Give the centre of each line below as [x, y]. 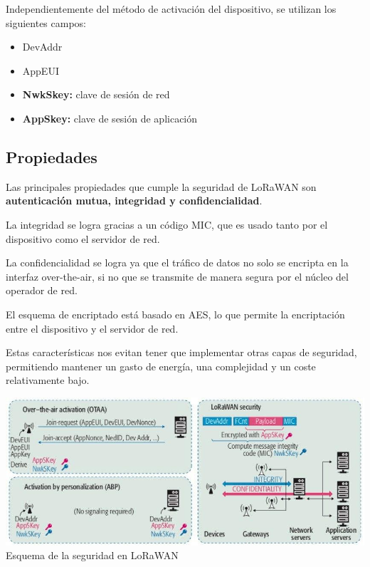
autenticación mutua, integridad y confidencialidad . [134, 201]
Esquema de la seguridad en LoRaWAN [92, 555]
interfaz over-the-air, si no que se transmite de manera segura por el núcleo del [177, 276]
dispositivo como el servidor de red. [83, 238]
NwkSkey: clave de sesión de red [96, 94]
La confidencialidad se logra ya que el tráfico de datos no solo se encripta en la [177, 262]
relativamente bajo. [48, 380]
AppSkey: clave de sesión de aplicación [110, 118]
